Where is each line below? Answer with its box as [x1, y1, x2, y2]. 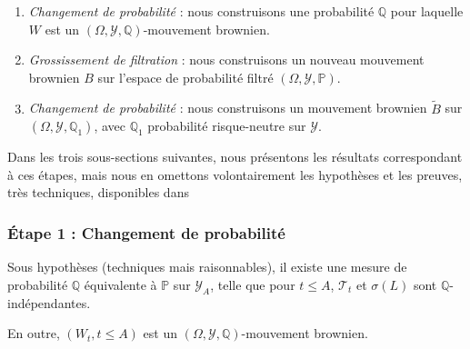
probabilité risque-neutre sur [147, 116, 306, 135]
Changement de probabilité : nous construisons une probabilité [28, 2, 375, 20]
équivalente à [84, 274, 157, 294]
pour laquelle [390, 2, 464, 20]
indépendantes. [7, 293, 91, 312]
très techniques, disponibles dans [7, 183, 189, 202]
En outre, [7, 324, 60, 343]
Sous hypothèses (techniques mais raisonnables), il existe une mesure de [7, 257, 407, 276]
